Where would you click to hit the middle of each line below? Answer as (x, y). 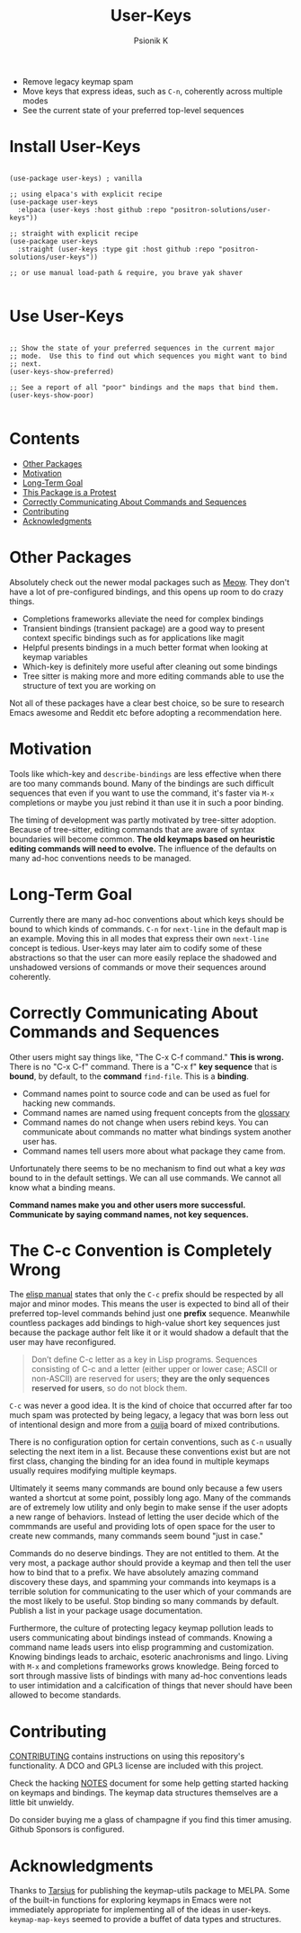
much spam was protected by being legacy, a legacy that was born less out (149, 1415)
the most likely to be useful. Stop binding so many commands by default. (144, 1601)
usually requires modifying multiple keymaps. (93, 1471)
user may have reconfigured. (63, 1342)
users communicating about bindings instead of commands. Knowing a (141, 1638)
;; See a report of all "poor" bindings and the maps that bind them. (144, 387)
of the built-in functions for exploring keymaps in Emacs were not (130, 1900)
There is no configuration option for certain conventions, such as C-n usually (150, 1442)
